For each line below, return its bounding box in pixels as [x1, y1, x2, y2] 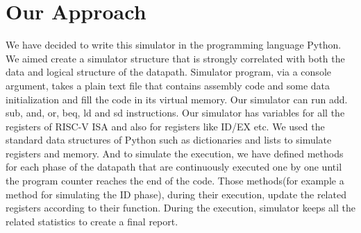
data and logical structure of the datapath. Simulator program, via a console [6, 64, 331, 79]
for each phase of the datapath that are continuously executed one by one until [6, 159, 342, 174]
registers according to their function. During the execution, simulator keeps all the [6, 200, 355, 215]
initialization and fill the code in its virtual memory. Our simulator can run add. [6, 92, 348, 106]
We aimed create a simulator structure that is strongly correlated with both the [6, 51, 345, 65]
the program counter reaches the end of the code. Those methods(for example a [6, 173, 344, 188]
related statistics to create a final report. [6, 214, 178, 228]
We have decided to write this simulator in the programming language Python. [6, 37, 342, 52]
